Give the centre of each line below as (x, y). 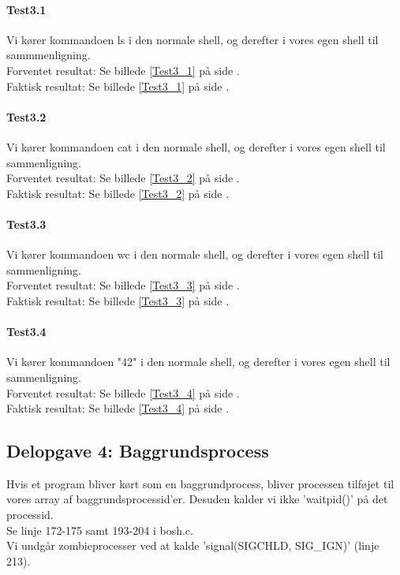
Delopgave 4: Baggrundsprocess (138, 451)
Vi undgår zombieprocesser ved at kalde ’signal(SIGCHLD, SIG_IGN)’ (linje (193, 545)
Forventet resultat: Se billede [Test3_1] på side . (123, 70)
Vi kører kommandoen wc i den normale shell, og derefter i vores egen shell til (195, 254)
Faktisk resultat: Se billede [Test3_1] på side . (118, 86)
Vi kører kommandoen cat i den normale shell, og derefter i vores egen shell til (196, 146)
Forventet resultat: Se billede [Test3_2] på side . (123, 178)
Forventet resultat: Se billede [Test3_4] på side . (123, 392)
